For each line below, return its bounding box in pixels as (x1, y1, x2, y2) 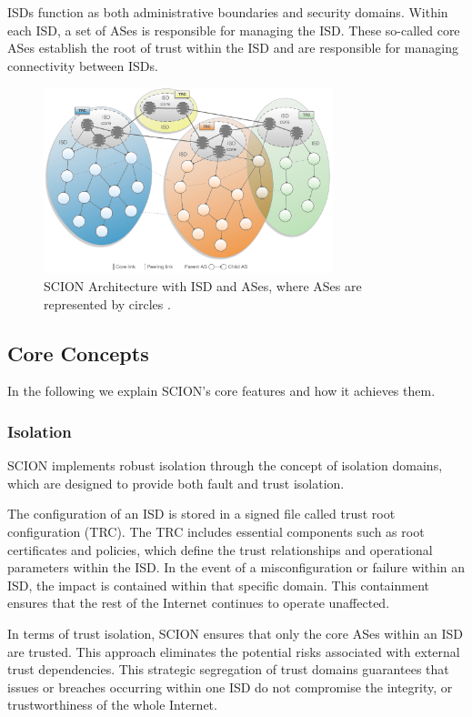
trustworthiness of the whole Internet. (7, 695, 217, 714)
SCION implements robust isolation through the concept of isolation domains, (7, 456, 443, 475)
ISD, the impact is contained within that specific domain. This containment (7, 575, 429, 594)
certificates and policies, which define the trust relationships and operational (7, 540, 433, 559)
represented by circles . (44, 294, 171, 313)
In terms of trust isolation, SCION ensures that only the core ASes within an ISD (7, 623, 463, 642)
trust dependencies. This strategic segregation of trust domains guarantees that (7, 660, 449, 679)
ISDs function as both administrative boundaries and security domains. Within (7, 3, 448, 21)
